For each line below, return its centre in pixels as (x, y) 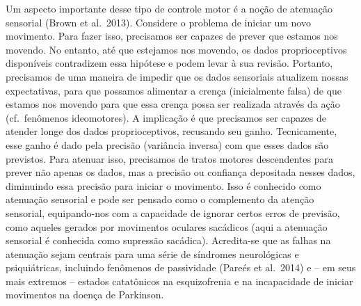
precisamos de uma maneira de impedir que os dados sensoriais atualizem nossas (177, 76)
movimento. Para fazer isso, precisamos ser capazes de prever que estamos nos (172, 36)
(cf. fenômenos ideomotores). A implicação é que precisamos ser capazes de (166, 117)
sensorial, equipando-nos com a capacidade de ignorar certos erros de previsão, (173, 212)
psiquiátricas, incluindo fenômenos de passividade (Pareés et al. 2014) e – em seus (181, 267)
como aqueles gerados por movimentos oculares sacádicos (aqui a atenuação (167, 226)
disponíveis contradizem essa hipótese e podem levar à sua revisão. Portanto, (169, 63)
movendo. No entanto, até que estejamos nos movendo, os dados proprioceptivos (176, 49)
